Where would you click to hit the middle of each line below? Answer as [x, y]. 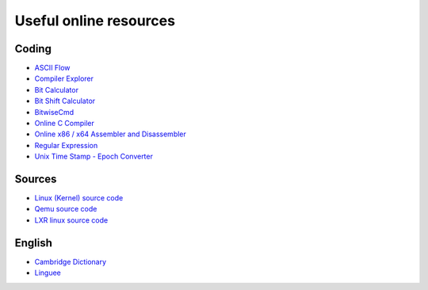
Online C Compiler [64, 124]
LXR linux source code [71, 220]
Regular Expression [66, 145]
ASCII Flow [52, 68]
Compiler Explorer [64, 78]
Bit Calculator [57, 90]
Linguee [48, 273]
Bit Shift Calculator [65, 101]
